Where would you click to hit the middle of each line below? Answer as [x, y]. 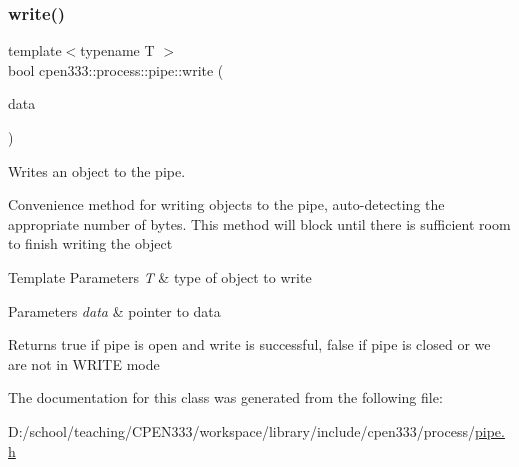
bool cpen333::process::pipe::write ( [116, 69]
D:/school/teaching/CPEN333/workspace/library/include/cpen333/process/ [241, 430]
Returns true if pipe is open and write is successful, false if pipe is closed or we [249, 344]
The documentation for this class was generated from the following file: [225, 397]
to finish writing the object [90, 243]
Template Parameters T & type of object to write [160, 276]
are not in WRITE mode [84, 363]
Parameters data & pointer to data [114, 310]
